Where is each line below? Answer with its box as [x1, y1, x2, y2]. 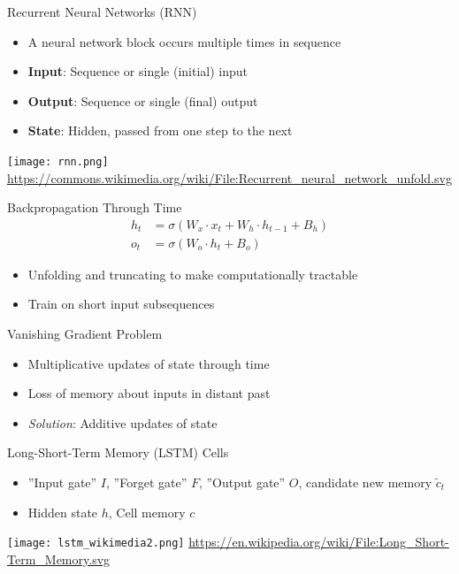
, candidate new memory [298, 473, 432, 492]
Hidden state [27, 502, 98, 521]
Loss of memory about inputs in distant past [27, 384, 271, 402]
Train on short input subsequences [27, 295, 215, 313]
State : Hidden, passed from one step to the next [27, 121, 293, 140]
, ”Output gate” [198, 473, 286, 492]
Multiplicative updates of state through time [27, 354, 270, 372]
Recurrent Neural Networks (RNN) [7, 3, 197, 20]
